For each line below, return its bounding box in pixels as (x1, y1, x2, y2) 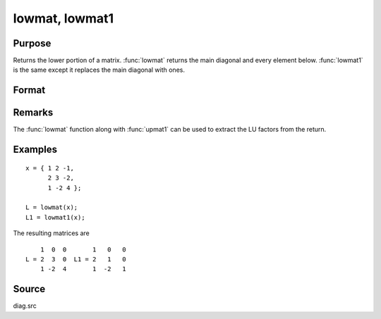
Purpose (13, 37, 52, 49)
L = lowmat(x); (25, 204, 78, 211)
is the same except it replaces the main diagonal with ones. (13, 65, 185, 74)
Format (13, 85, 46, 96)
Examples (13, 144, 58, 156)
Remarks (13, 106, 54, 119)
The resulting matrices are (13, 229, 90, 237)
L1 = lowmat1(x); (25, 213, 85, 221)
